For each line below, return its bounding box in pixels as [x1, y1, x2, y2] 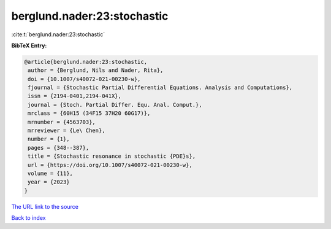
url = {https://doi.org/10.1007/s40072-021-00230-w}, [28, 161, 192, 168]
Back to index [11, 214, 46, 222]
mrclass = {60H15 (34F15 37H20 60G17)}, [28, 110, 151, 117]
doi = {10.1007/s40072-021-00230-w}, [28, 76, 141, 82]
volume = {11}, [28, 170, 74, 177]
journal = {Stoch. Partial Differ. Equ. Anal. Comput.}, [28, 101, 202, 108]
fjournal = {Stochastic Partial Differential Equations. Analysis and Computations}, [28, 84, 293, 91]
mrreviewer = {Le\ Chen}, [28, 127, 105, 134]
